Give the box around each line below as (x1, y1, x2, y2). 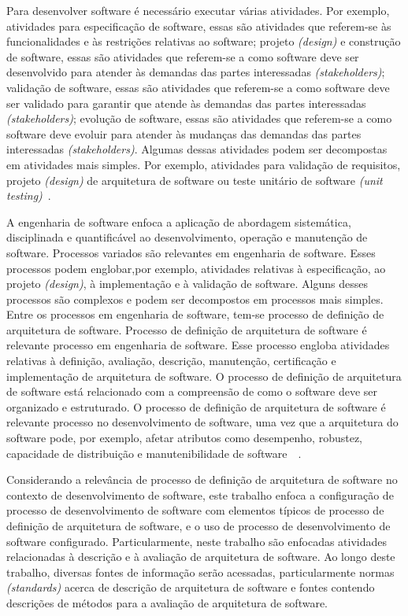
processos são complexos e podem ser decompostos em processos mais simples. (6, 290, 384, 307)
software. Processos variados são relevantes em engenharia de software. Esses (6, 244, 376, 260)
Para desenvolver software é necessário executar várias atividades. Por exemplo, (6, 2, 390, 18)
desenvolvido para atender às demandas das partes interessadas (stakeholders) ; (6, 64, 385, 80)
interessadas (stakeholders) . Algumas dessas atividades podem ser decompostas (6, 141, 388, 157)
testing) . (6, 187, 51, 204)
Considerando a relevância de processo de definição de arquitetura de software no (6, 471, 398, 488)
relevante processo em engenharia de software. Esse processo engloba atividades (6, 337, 390, 353)
